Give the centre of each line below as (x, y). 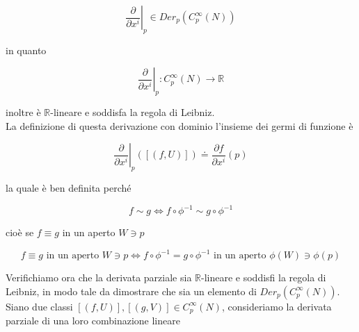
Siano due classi (39, 306)
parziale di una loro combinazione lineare (93, 321)
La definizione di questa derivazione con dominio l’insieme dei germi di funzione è (179, 125)
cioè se (20, 232)
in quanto (26, 50)
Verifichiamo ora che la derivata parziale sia (99, 277)
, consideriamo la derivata (277, 306)
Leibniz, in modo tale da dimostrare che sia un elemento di (131, 291)
